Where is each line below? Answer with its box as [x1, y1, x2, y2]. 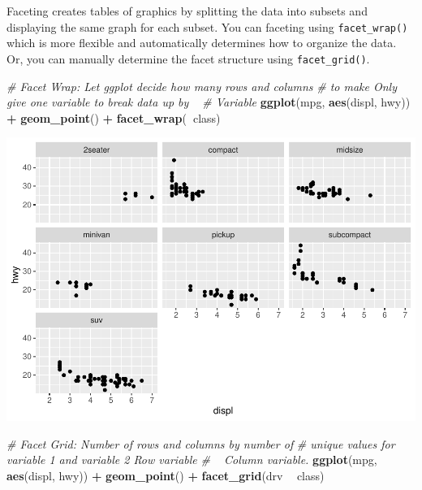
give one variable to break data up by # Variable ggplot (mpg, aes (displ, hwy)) [6, 93, 411, 111]
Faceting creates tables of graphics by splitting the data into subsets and [6, 2, 368, 19]
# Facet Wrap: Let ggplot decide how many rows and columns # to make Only [6, 77, 398, 94]
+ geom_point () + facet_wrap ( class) [6, 109, 221, 126]
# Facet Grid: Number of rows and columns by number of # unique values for [6, 435, 395, 452]
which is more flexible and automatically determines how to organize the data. [6, 34, 397, 51]
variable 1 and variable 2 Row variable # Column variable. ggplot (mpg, [6, 451, 377, 468]
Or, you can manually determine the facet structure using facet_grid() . [6, 50, 370, 67]
